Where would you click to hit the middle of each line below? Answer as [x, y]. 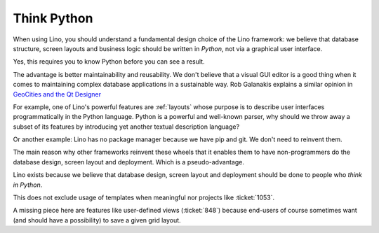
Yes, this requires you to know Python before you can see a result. [109, 62]
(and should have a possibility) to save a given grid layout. [97, 220]
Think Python [53, 18]
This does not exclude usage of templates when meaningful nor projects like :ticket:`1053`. [144, 198]
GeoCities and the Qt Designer [57, 94]
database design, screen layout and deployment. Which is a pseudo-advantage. [129, 162]
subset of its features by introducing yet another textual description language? [126, 127]
